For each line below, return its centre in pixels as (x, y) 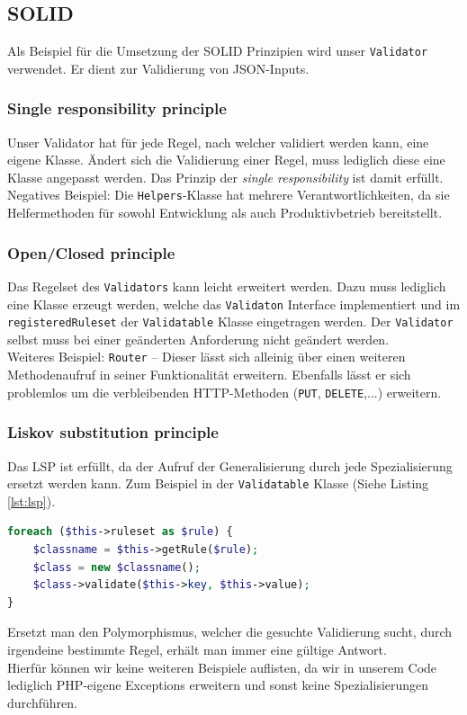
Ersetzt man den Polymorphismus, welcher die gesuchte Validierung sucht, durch (230, 632)
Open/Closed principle (91, 252)
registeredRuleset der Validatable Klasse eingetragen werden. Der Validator (230, 322)
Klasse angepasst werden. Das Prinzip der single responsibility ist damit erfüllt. (225, 177)
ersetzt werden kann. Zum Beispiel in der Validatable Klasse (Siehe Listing (218, 483)
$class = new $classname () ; (117, 567)
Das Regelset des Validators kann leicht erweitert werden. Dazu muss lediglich (227, 286)
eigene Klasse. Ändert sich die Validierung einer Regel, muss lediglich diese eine (226, 160)
